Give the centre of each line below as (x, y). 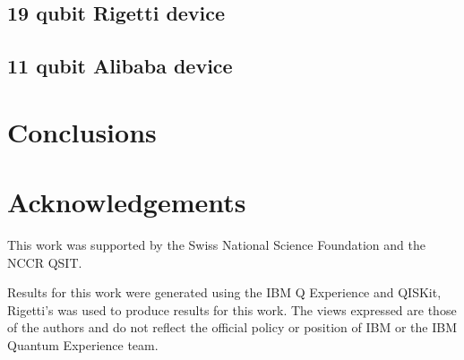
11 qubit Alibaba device (120, 66)
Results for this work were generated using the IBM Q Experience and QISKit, (224, 292)
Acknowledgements (127, 202)
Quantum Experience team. (83, 345)
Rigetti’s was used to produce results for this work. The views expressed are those (232, 309)
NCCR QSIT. (45, 262)
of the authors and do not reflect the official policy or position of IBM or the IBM (232, 327)
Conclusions (82, 131)
